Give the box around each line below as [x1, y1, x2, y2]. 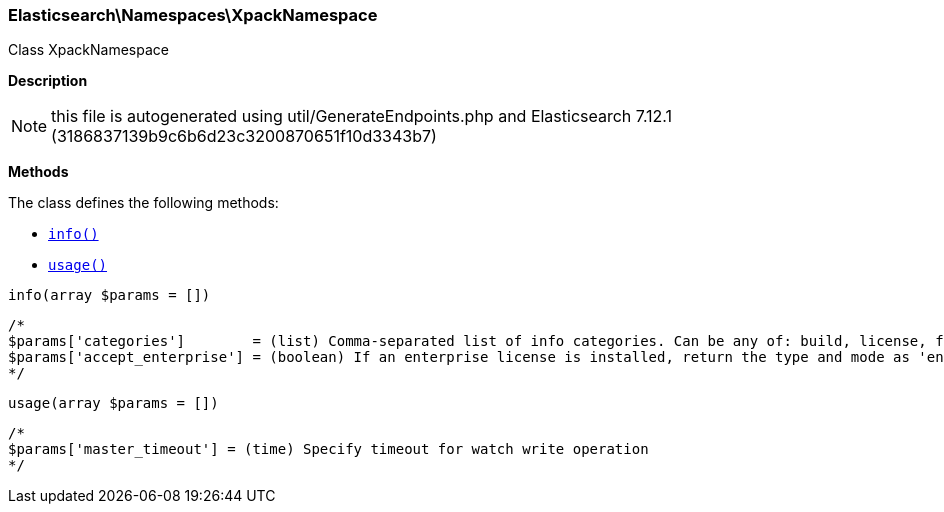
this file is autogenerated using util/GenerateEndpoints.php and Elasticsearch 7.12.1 [51, 106, 673, 127]
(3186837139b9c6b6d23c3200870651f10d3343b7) [51, 126, 437, 147]
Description [8, 72, 88, 90]
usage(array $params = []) [8, 395, 219, 412]
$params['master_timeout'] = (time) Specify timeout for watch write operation [8, 441, 649, 458]
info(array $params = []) [8, 287, 211, 304]
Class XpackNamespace [8, 41, 169, 59]
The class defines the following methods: [8, 194, 279, 212]
